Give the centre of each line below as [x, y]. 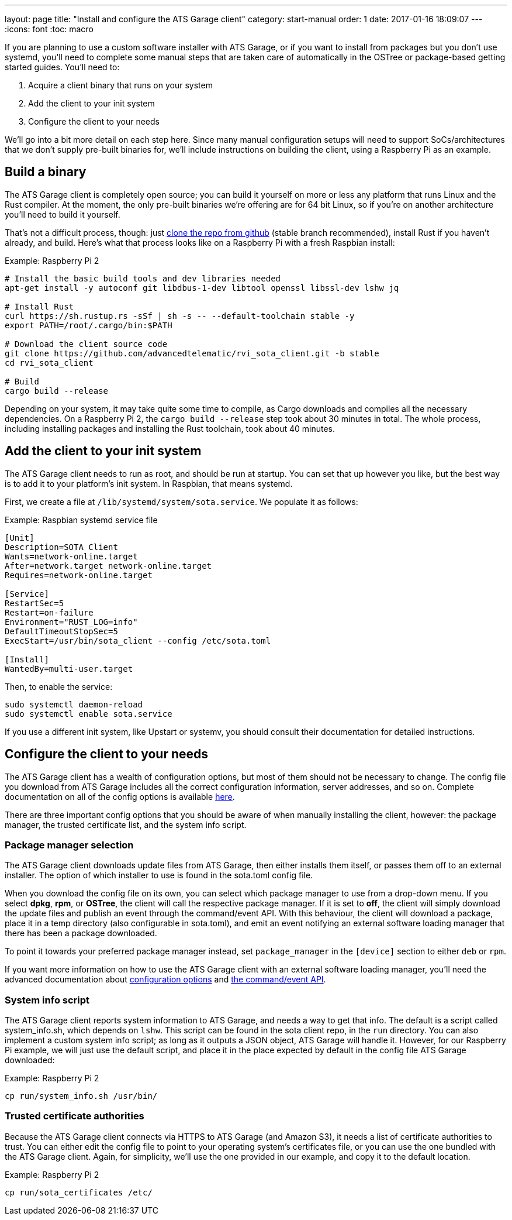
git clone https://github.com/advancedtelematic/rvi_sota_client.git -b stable [192, 353]
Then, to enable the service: [59, 686]
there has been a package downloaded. [81, 933]
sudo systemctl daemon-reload [74, 704]
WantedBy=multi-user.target [69, 669]
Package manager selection [69, 845]
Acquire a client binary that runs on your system [120, 85]
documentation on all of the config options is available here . [120, 796]
